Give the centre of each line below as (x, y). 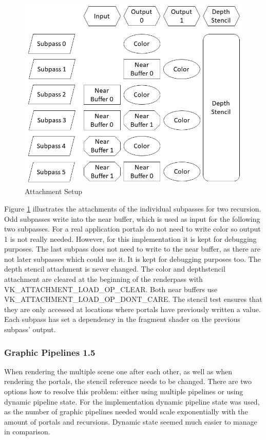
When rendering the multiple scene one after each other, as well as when (118, 371)
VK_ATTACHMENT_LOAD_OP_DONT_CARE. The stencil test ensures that (133, 299)
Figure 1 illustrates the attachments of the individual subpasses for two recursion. (133, 208)
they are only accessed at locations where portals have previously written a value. (132, 309)
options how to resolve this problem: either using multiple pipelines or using (124, 391)
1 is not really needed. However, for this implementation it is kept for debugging (130, 238)
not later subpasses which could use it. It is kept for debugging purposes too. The (132, 259)
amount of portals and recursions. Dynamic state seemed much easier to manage (131, 421)
